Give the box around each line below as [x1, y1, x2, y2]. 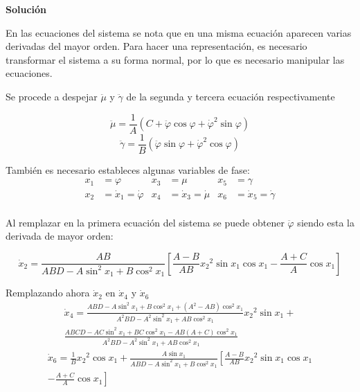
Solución [6, 2, 47, 16]
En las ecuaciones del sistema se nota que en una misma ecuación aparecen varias [6, 25, 352, 39]
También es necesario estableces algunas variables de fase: [6, 162, 250, 177]
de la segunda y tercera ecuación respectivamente [126, 89, 335, 103]
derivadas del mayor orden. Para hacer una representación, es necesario [6, 39, 307, 53]
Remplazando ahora [6, 285, 90, 300]
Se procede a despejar [6, 89, 98, 103]
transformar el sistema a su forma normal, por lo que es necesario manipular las [6, 52, 345, 66]
